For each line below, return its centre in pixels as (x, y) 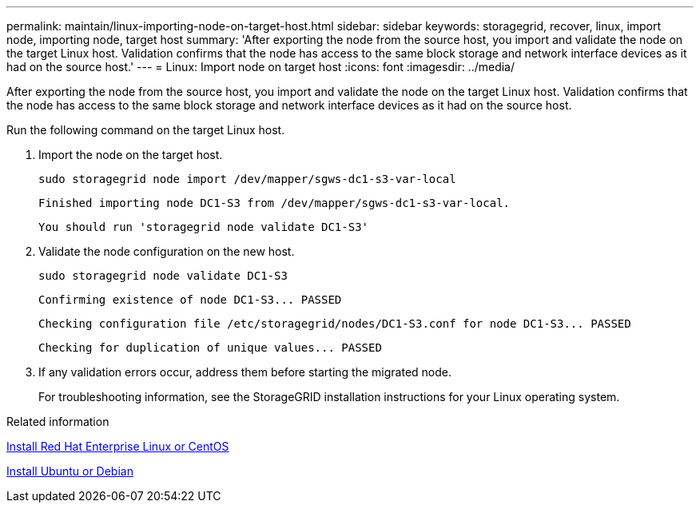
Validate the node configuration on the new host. (167, 251)
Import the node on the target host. (131, 155)
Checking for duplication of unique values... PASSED (210, 348)
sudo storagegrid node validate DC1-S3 (163, 276)
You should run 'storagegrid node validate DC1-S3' (204, 227)
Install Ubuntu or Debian (70, 471)
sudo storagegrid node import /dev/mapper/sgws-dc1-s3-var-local (247, 179)
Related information (58, 422)
